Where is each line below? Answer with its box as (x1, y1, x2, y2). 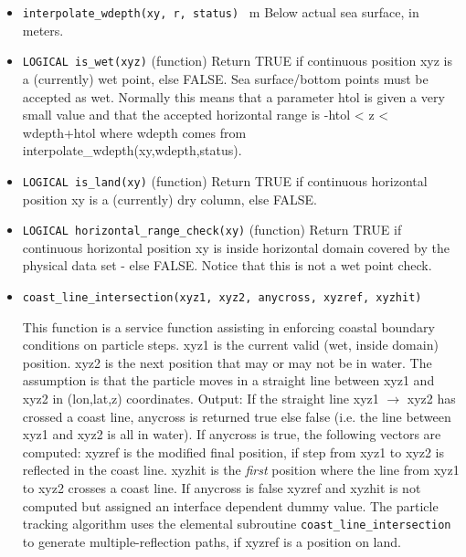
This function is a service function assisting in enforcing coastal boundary (22, 317, 435, 336)
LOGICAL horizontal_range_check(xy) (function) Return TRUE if (22, 220, 402, 239)
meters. (22, 20, 64, 39)
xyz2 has (407, 389, 456, 407)
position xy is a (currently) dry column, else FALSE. (22, 189, 317, 208)
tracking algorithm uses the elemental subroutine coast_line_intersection (22, 514, 451, 533)
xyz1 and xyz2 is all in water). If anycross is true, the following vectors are (22, 425, 441, 444)
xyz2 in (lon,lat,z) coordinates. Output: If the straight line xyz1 (22, 389, 379, 407)
